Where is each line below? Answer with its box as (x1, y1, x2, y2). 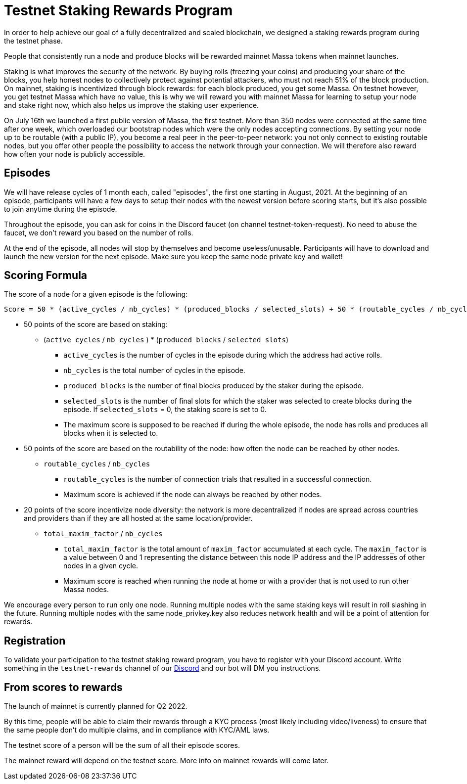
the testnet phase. (4, 36, 63, 45)
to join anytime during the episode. (4, 204, 117, 213)
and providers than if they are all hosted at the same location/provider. (24, 514, 253, 523)
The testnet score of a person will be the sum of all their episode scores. (4, 741, 240, 750)
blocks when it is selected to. (63, 429, 158, 438)
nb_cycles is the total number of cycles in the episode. (63, 366, 245, 375)
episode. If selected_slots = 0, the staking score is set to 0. (63, 405, 267, 414)
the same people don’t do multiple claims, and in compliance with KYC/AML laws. (4, 726, 270, 735)
